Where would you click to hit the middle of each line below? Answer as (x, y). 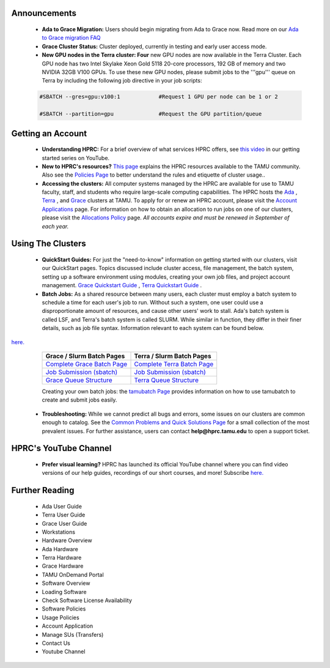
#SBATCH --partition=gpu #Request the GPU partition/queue (151, 114)
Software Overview (66, 583)
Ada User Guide (62, 506)
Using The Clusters (49, 244)
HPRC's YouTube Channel (61, 448)
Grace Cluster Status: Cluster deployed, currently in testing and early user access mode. (154, 46)
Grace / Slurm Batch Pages (85, 356)
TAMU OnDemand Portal (73, 574)
